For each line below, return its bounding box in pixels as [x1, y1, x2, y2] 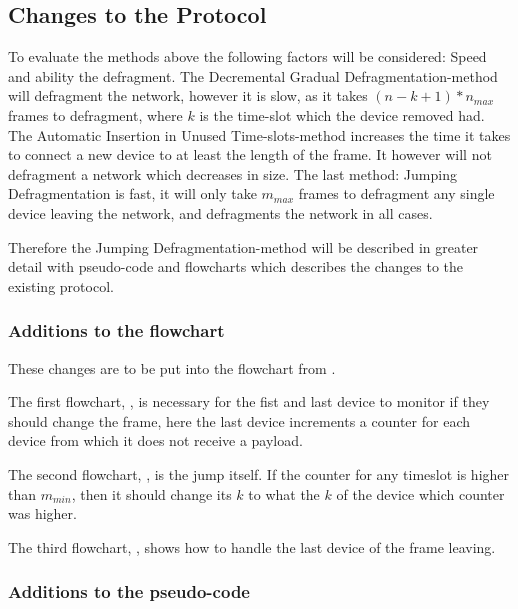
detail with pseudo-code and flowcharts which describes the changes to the [8, 256, 464, 277]
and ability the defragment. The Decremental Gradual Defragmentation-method [8, 65, 498, 86]
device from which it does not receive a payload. [8, 430, 303, 451]
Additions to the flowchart [8, 318, 225, 343]
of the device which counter [336, 483, 505, 504]
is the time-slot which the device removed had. [199, 104, 485, 125]
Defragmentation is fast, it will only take [8, 183, 257, 204]
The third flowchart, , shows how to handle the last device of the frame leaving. [8, 536, 496, 557]
